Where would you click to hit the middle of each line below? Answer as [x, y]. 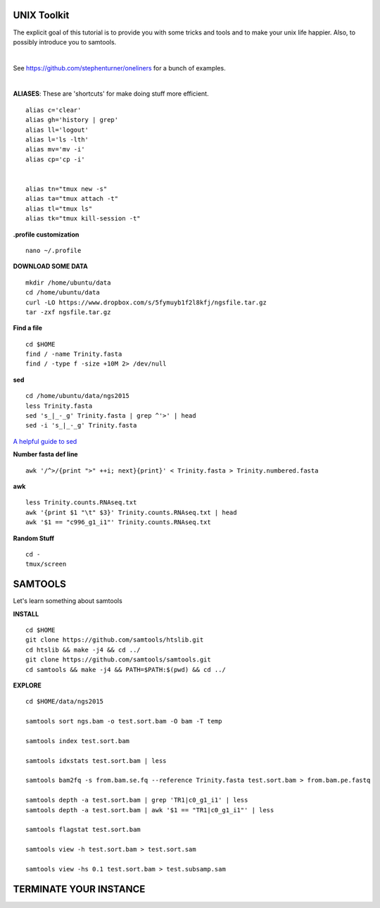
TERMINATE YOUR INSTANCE [79, 889]
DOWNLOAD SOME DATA [50, 266]
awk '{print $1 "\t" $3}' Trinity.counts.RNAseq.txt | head [131, 512]
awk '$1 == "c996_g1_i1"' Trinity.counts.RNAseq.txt [118, 522]
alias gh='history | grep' [72, 120]
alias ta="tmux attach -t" [72, 199]
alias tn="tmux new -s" [66, 189]
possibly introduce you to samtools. [65, 42]
